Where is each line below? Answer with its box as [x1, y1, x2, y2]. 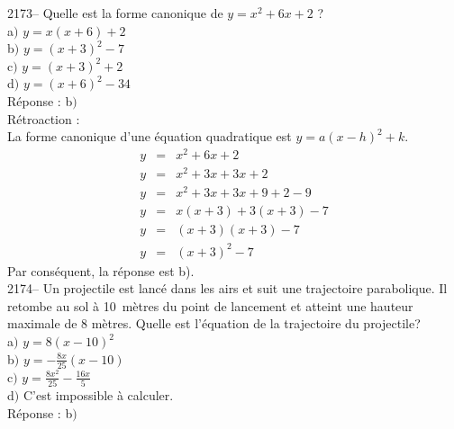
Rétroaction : [7, 109, 80, 128]
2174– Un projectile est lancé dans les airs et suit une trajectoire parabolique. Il [7, 279, 448, 298]
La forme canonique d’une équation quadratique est [7, 127, 292, 146]
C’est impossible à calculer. [23, 386, 174, 405]
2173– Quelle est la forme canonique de [7, 4, 223, 22]
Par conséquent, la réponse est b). [7, 261, 195, 280]
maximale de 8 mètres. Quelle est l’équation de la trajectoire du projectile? [7, 314, 421, 333]
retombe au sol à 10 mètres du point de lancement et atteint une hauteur [7, 296, 413, 315]
